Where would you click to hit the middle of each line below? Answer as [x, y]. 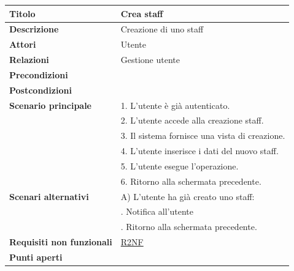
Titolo [22, 13]
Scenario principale [50, 105]
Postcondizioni [41, 90]
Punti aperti [36, 257]
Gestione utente [150, 60]
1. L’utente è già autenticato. [175, 105]
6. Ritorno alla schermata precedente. [191, 181]
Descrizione [34, 29]
